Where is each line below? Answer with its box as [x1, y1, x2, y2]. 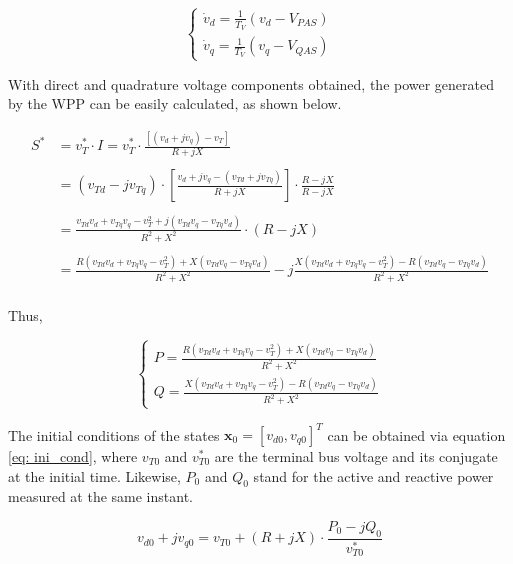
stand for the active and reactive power [253, 465, 494, 486]
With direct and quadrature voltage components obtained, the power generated [8, 73, 495, 94]
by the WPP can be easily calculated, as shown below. [8, 93, 342, 114]
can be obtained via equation [327, 424, 506, 445]
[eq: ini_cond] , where [8, 446, 138, 467]
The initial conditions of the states [8, 424, 220, 445]
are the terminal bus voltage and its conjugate [214, 446, 498, 467]
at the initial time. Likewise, [8, 465, 181, 486]
